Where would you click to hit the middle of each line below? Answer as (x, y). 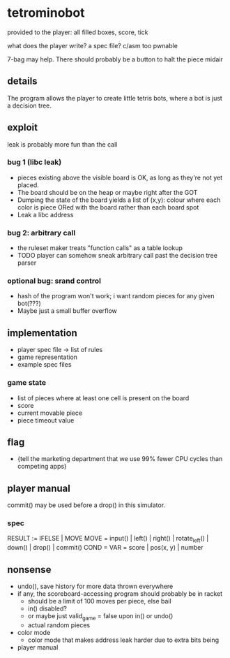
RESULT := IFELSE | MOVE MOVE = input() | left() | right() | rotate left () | (108, 539)
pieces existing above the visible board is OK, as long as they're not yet (120, 177)
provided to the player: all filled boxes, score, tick (78, 32)
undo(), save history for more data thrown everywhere (95, 586)
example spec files (44, 365)
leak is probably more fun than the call (62, 144)
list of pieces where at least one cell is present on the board (103, 398)
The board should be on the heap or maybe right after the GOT (107, 192)
